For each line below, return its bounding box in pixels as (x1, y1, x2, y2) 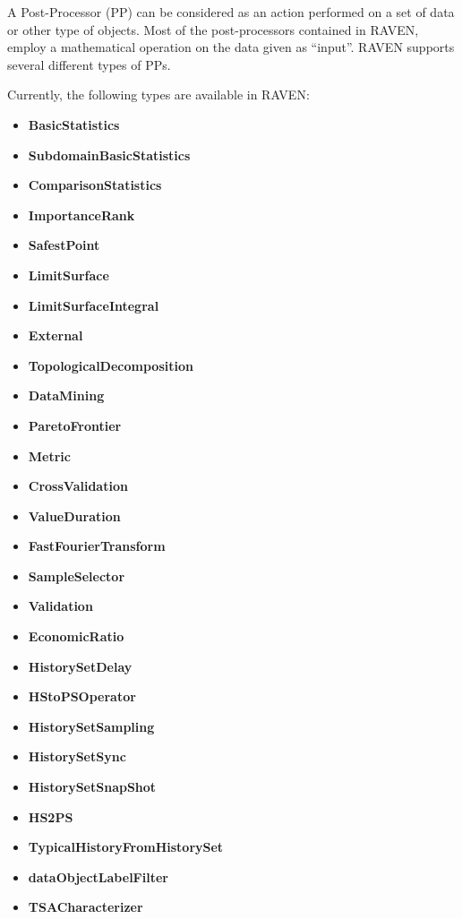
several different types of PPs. (7, 55, 171, 73)
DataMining (28, 386, 105, 405)
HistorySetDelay (28, 657, 133, 675)
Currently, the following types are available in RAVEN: (7, 85, 310, 104)
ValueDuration (28, 506, 121, 525)
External (28, 326, 83, 345)
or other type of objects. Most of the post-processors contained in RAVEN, (7, 20, 419, 39)
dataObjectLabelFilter (28, 867, 168, 886)
